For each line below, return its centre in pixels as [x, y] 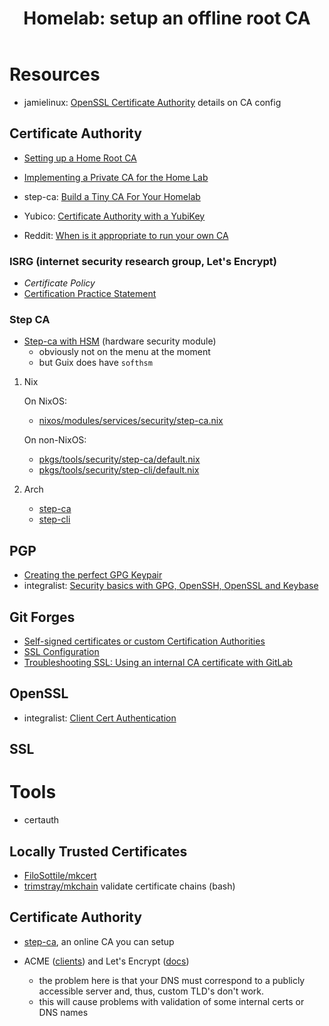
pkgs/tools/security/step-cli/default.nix [119, 470]
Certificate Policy [59, 283]
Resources [55, 74]
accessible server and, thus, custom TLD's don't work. [151, 991]
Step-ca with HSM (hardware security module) [120, 341]
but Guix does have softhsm [95, 363]
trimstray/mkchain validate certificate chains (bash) [129, 886]
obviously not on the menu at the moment [124, 352]
